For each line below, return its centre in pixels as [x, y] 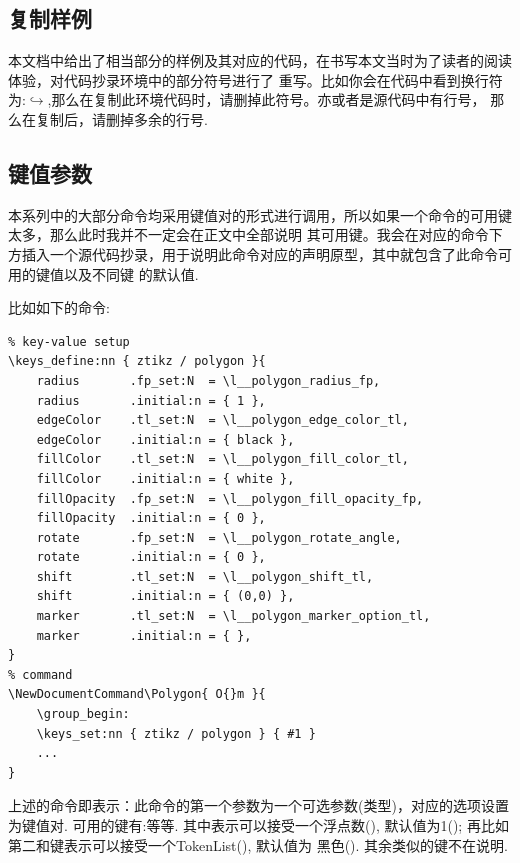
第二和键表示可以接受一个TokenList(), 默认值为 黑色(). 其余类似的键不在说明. [258, 844]
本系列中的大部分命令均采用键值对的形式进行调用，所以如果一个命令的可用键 [260, 214]
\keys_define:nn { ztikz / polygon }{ [137, 361]
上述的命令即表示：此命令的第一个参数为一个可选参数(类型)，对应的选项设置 [258, 805]
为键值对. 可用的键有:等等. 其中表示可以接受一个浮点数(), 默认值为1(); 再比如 [258, 825]
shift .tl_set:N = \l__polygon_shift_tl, [205, 576]
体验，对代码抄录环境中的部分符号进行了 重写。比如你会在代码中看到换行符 [255, 79]
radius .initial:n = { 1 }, [151, 400]
